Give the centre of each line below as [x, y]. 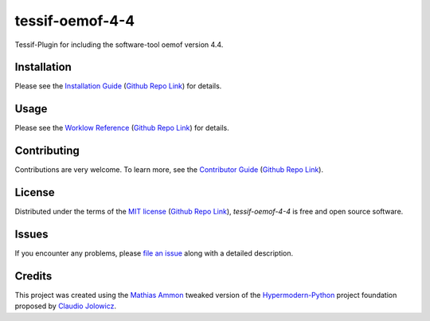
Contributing [47, 151]
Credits [33, 276]
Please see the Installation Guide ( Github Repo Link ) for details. [118, 86]
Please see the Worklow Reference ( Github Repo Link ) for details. [122, 128]
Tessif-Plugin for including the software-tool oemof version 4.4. [119, 45]
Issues [31, 234]
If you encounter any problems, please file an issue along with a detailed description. [154, 253]
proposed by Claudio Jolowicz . [66, 306]
